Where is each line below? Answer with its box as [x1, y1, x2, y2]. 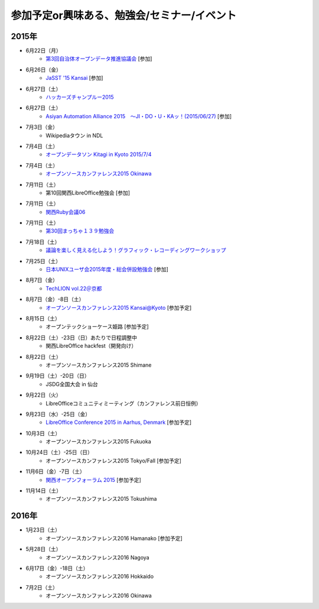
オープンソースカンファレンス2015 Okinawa [45, 170, 152, 177]
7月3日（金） [25, 124, 58, 131]
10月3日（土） [25, 429, 61, 437]
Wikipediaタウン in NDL [45, 132, 103, 139]
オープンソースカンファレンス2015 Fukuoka [45, 438, 152, 445]
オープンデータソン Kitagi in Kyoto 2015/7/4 [45, 151, 152, 158]
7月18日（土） [25, 238, 60, 245]
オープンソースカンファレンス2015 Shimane [45, 361, 152, 368]
